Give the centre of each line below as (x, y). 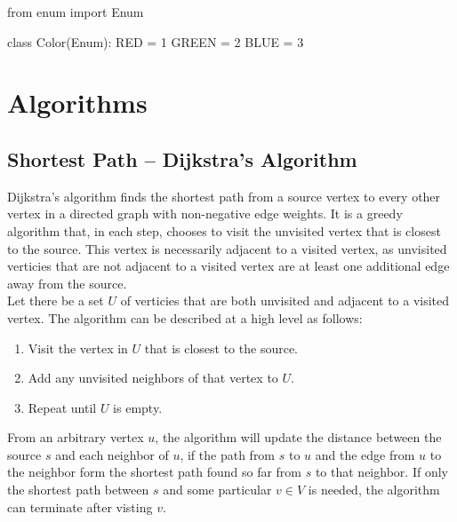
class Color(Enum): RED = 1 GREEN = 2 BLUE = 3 (156, 41)
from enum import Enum (76, 12)
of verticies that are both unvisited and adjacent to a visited (285, 301)
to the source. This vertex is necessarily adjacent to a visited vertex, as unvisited (227, 248)
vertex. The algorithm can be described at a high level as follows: (185, 317)
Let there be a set (56, 301)
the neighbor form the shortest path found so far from (155, 472)
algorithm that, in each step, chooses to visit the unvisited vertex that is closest (224, 230)
